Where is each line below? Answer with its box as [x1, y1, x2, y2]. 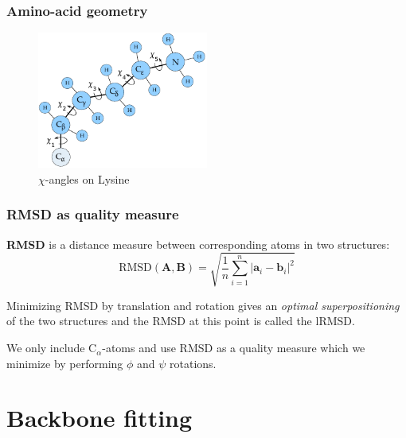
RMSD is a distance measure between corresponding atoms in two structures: [6, 235, 390, 252]
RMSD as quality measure [6, 204, 179, 224]
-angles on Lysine [45, 170, 130, 187]
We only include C [6, 339, 97, 356]
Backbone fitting [6, 401, 193, 434]
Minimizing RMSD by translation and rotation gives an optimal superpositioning [6, 297, 400, 313]
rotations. [170, 355, 217, 371]
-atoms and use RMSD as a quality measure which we [102, 339, 365, 356]
